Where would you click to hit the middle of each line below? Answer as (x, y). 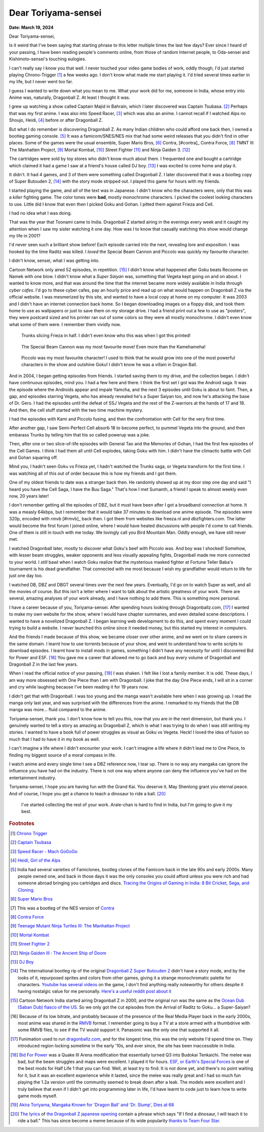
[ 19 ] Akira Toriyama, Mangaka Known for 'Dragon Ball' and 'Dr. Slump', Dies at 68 (92, 1105)
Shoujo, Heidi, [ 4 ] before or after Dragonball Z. (56, 120)
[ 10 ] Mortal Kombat (30, 935)
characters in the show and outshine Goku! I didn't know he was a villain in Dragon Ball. (109, 365)
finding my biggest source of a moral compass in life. (63, 755)
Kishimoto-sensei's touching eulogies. (48, 59)
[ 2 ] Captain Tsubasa (31, 842)
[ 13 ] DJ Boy (22, 962)
